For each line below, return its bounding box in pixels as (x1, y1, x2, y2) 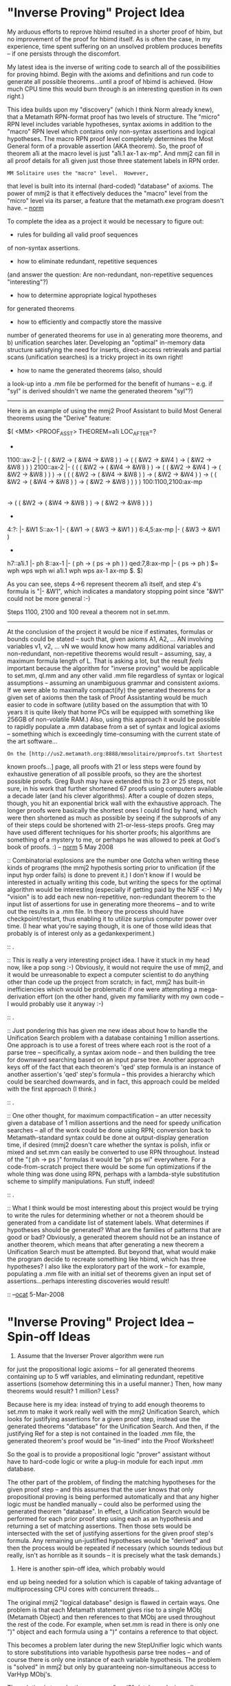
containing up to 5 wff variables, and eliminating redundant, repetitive (7, 1372, 204, 1380)
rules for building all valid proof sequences (16, 230, 139, 239)
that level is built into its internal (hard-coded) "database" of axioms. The (7, 182, 214, 190)
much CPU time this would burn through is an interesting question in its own (7, 85, 222, 93)
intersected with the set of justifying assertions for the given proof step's (7, 1529, 214, 1537)
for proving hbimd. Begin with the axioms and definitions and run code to (7, 70, 214, 78)
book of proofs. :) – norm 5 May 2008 (7, 842, 113, 851)
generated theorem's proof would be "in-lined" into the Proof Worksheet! (7, 1436, 214, 1445)
